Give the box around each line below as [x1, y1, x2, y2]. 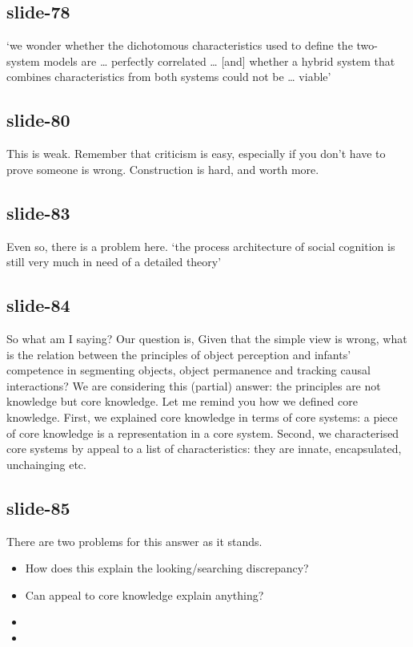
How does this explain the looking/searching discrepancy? [25, 560, 309, 576]
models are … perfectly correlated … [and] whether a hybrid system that [43, 52, 395, 69]
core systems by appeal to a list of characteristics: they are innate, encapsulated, [6, 440, 402, 457]
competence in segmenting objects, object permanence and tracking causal [6, 362, 371, 378]
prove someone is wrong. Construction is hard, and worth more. [6, 160, 319, 177]
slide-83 [6, 200, 70, 224]
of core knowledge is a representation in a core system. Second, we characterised [6, 424, 399, 441]
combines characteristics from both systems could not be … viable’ [6, 68, 331, 85]
